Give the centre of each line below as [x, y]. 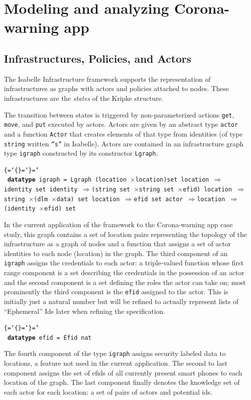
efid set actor [158, 199]
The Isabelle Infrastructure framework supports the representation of [107, 79]
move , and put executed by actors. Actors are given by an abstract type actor [121, 124]
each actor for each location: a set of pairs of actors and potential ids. [108, 391]
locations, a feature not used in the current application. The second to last [116, 363]
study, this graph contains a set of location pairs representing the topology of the [125, 234]
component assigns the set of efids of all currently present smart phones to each [123, 372]
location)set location [172, 180]
